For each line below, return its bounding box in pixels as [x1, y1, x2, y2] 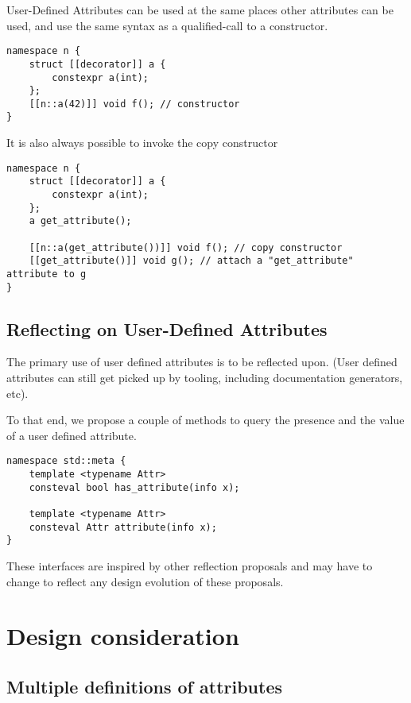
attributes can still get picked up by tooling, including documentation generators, [6, 369, 403, 386]
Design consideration [6, 620, 239, 652]
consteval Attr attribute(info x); [29, 521, 217, 533]
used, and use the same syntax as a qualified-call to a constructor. [6, 17, 328, 33]
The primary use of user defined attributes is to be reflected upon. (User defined [6, 353, 397, 370]
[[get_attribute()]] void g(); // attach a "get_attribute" [29, 255, 354, 267]
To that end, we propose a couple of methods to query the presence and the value [6, 411, 405, 428]
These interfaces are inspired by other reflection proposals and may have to [6, 558, 373, 574]
